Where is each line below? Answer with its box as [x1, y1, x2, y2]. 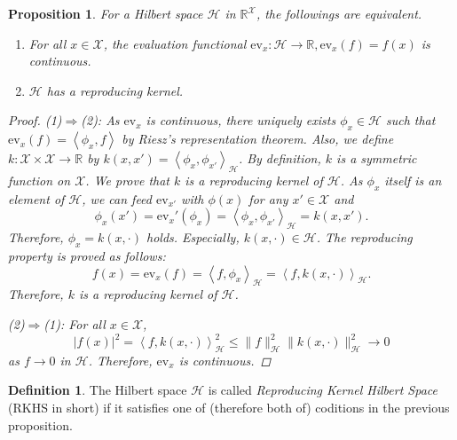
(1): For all [43, 314, 106, 333]
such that [385, 111, 436, 130]
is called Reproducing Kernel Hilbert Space [208, 381, 437, 399]
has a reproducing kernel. [46, 81, 184, 99]
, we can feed [82, 189, 153, 208]
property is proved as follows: [8, 246, 166, 264]
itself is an [384, 170, 442, 189]
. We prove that [85, 170, 169, 189]
